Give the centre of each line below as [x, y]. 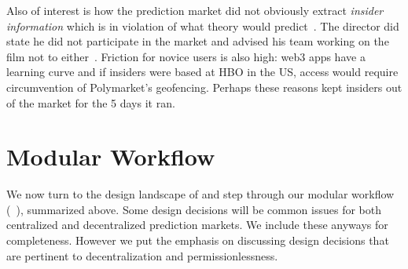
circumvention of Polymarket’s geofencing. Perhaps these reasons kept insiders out [204, 87]
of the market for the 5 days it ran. [91, 102]
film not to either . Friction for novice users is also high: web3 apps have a [186, 56]
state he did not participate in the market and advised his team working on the [198, 41]
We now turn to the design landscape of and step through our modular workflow [200, 194]
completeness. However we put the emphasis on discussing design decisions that [198, 240]
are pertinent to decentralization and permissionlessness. [142, 255]
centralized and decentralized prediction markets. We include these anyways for [197, 225]
